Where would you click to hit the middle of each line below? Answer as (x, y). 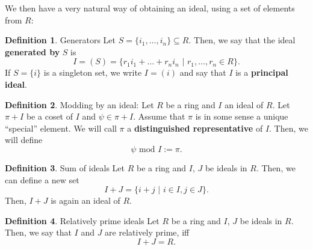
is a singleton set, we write (93, 72)
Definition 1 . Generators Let (60, 40)
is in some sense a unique (242, 116)
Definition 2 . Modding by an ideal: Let (79, 104)
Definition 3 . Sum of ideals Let (65, 167)
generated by (33, 51)
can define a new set (42, 179)
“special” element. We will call (61, 128)
